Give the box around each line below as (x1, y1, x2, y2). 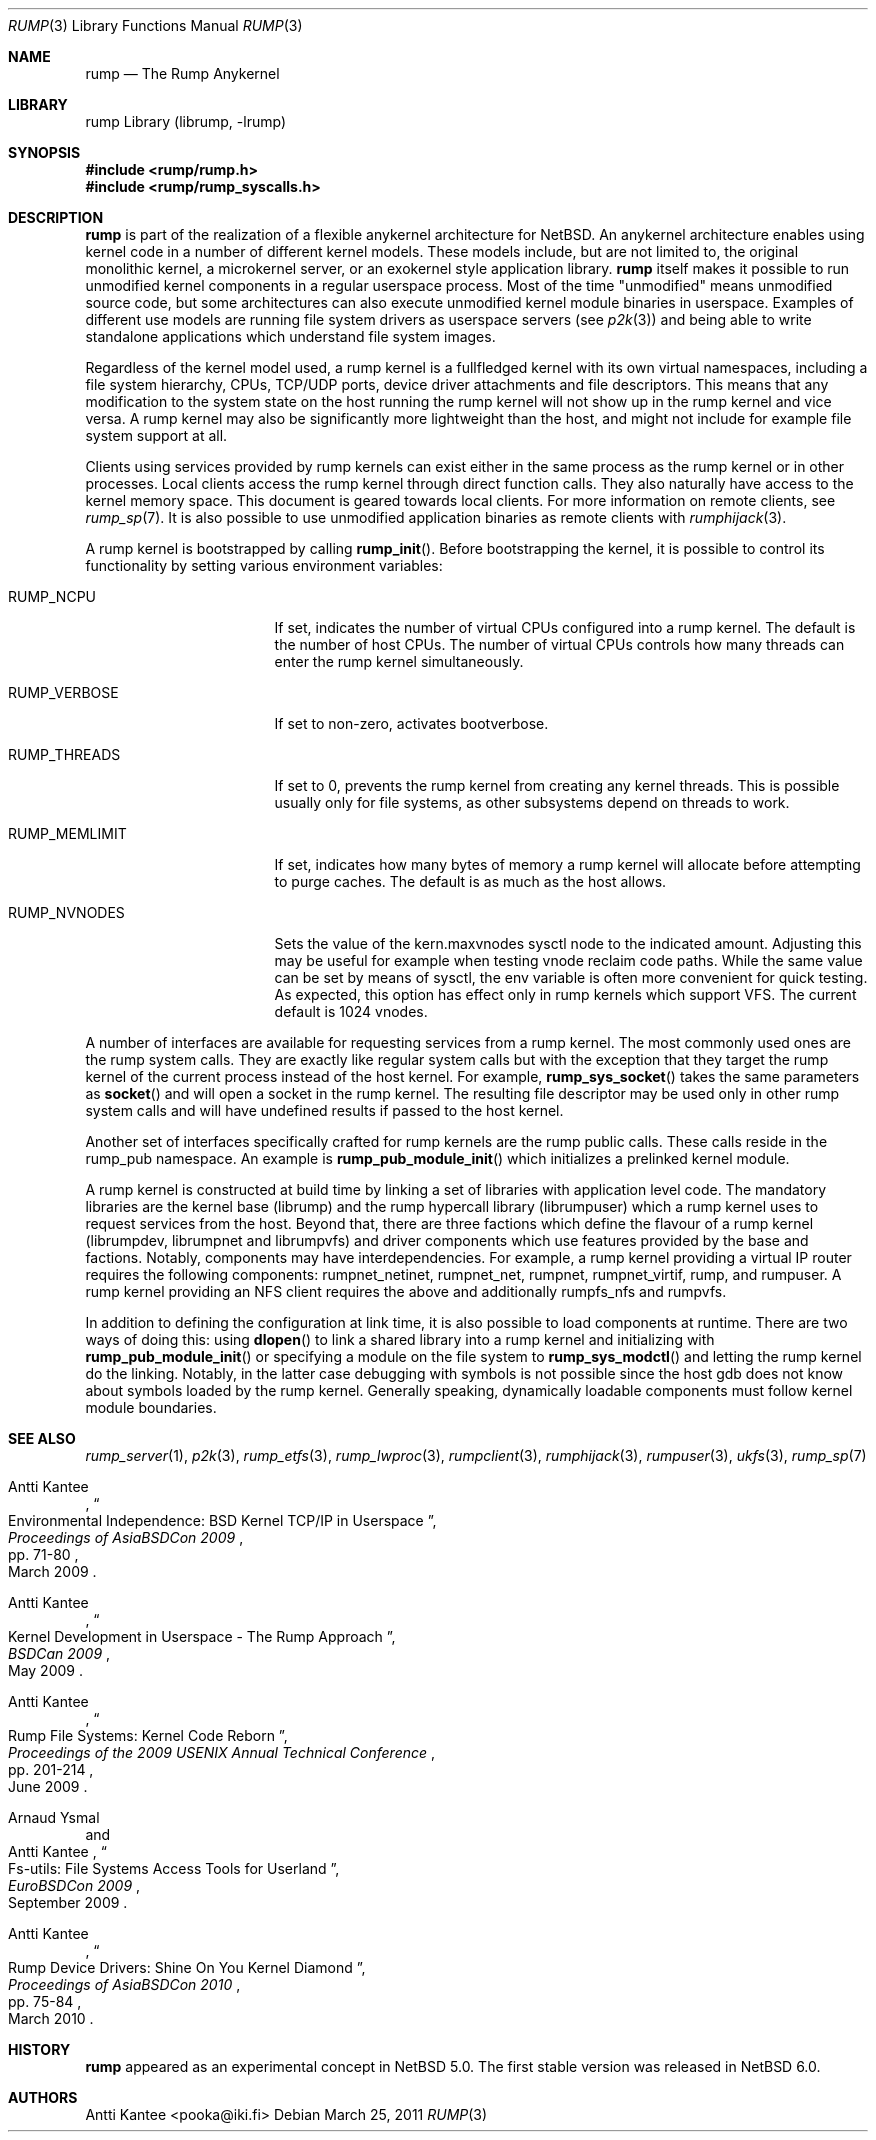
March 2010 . (8, 2010, 94, 2027)
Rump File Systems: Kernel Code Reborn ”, (8, 1727, 288, 1744)
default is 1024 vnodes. (274, 1003, 428, 1020)
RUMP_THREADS (8, 746, 121, 763)
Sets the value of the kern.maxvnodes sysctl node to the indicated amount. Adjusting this (274, 935, 862, 952)
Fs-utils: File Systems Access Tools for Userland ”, (8, 1860, 340, 1877)
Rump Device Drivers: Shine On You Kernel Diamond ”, (8, 1959, 366, 1976)
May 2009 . (8, 1662, 83, 1679)
